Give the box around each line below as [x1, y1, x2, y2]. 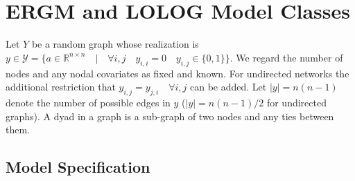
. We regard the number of [230, 50, 343, 64]
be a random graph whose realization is [31, 37, 199, 51]
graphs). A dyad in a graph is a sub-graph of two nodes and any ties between [6, 108, 334, 123]
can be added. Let [190, 79, 267, 94]
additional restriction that [6, 79, 116, 94]
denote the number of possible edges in [6, 95, 171, 109]
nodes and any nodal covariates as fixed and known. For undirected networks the [6, 66, 349, 80]
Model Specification [6, 156, 150, 178]
